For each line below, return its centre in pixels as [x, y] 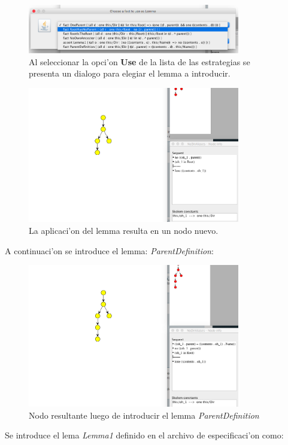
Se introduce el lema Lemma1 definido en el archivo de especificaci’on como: [144, 435]
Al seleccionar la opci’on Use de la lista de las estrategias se [140, 61]
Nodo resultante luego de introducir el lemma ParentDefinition [144, 415]
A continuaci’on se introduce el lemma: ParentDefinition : [109, 250]
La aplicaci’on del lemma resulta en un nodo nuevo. [124, 230]
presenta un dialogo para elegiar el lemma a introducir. [130, 73]
